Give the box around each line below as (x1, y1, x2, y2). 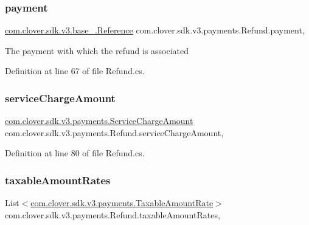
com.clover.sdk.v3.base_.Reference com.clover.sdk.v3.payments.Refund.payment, (5, 24, 305, 36)
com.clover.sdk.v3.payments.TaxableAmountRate (30, 196, 214, 209)
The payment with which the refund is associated (5, 44, 189, 57)
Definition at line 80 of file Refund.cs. (5, 147, 145, 159)
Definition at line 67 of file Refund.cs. (5, 64, 145, 77)
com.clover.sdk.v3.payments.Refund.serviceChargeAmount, (5, 126, 224, 139)
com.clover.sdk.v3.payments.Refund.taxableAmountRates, (5, 208, 220, 221)
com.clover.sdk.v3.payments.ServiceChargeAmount (5, 114, 193, 127)
